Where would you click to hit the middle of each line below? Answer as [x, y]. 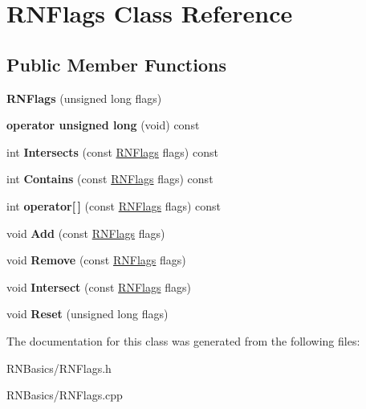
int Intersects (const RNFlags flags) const [112, 151]
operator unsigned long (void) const [103, 125]
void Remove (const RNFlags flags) [96, 260]
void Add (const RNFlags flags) [86, 233]
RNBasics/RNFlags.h [59, 368]
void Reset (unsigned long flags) [87, 314]
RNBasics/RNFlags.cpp [65, 395]
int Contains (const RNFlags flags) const [110, 179]
